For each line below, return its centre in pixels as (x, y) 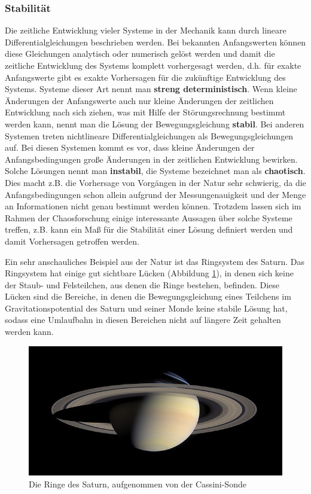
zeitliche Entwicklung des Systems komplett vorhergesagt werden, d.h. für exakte (153, 65)
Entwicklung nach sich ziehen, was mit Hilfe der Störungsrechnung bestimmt (145, 112)
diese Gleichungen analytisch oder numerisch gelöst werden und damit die (140, 54)
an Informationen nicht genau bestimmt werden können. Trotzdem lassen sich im (153, 206)
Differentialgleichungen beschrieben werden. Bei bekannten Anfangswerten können (155, 42)
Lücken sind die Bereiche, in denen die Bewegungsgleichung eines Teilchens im (148, 296)
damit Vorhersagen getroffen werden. (72, 241)
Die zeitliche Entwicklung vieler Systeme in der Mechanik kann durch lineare (146, 30)
